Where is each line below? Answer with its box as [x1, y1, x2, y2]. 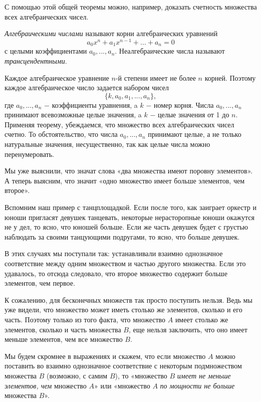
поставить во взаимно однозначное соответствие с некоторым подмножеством [5, 360, 242, 371]
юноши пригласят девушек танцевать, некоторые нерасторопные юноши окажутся [5, 212, 254, 222]
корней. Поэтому [204, 72, 256, 83]
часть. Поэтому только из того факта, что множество [5, 314, 166, 324]
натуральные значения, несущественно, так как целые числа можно [5, 139, 210, 149]
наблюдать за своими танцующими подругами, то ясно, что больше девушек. [5, 231, 240, 242]
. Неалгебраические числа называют [115, 46, 225, 56]
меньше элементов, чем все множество [5, 334, 123, 344]
